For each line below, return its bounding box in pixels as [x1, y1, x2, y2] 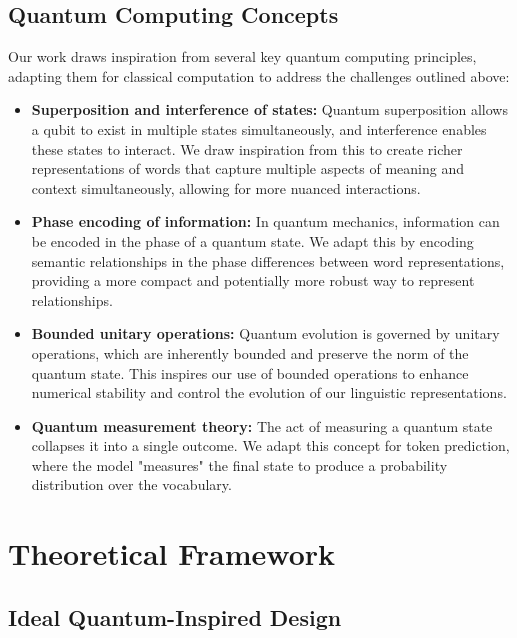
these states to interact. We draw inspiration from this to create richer [31, 138, 463, 159]
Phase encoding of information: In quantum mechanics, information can [31, 211, 500, 232]
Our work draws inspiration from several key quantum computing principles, [8, 46, 477, 67]
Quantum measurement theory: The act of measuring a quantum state [31, 415, 493, 436]
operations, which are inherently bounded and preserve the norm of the [31, 342, 469, 363]
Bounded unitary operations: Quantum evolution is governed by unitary [31, 323, 500, 344]
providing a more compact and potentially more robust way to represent [31, 270, 475, 291]
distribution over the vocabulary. [31, 474, 232, 495]
